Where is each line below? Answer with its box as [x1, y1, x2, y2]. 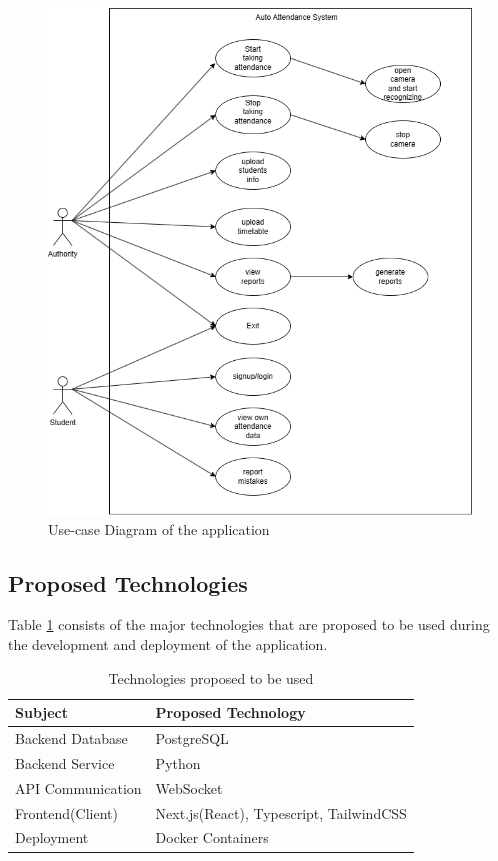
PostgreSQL [155, 728, 229, 749]
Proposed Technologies [8, 567, 248, 598]
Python [155, 752, 201, 773]
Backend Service [15, 752, 115, 773]
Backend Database [15, 728, 128, 749]
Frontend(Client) [15, 802, 118, 823]
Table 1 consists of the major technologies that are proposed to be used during [8, 614, 490, 635]
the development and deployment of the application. [8, 634, 328, 655]
